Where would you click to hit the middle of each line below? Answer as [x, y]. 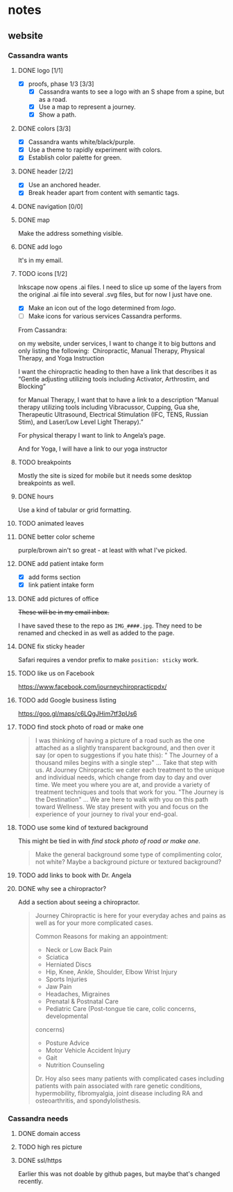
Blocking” [32, 386]
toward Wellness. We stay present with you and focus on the [122, 806]
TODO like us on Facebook [56, 673]
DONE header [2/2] [45, 171]
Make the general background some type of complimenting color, [129, 854]
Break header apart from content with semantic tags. [104, 193]
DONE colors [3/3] [44, 129]
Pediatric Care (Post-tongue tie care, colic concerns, [121, 1008]
